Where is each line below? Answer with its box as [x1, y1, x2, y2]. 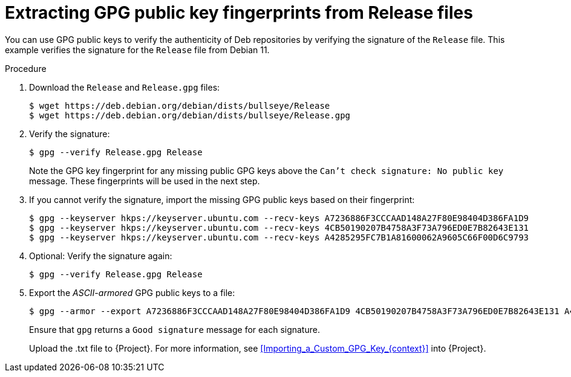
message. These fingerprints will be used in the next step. [29, 175, 260, 186]
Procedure [5, 63, 47, 74]
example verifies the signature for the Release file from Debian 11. [5, 44, 270, 55]
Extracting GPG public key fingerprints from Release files [5, 2, 473, 23]
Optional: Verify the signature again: [29, 250, 172, 261]
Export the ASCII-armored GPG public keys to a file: [29, 287, 235, 298]
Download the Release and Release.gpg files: [29, 82, 220, 92]
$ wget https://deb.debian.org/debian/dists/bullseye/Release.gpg [29, 110, 351, 120]
